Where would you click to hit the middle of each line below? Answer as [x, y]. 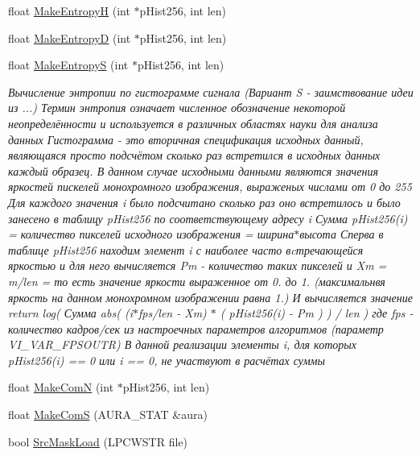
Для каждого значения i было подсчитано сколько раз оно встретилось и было [204, 202]
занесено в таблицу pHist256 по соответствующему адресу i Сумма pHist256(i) [208, 218]
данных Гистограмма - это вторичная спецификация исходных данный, [186, 139]
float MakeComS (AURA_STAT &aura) [108, 415]
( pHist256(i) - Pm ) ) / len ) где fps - [317, 313]
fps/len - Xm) [172, 313]
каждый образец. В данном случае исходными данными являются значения [193, 170]
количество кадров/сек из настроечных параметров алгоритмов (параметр [196, 328]
